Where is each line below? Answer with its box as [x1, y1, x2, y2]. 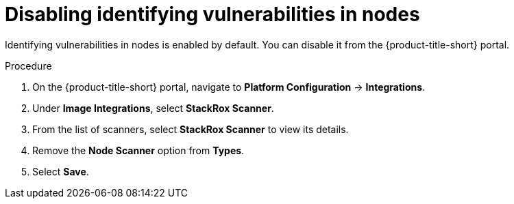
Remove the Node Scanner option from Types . [32, 144, 245, 156]
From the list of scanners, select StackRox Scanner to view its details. [32, 123, 349, 135]
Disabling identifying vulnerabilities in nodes [5, 3, 420, 26]
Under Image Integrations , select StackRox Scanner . [32, 102, 274, 114]
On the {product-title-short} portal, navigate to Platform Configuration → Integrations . [32, 81, 426, 93]
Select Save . [32, 165, 89, 177]
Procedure [5, 59, 52, 72]
